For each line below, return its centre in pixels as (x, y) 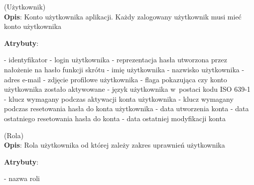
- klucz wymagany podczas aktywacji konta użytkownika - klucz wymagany (119, 98)
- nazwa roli (22, 178)
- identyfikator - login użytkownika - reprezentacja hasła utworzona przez (116, 60)
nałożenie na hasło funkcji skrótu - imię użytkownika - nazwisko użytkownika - (124, 69)
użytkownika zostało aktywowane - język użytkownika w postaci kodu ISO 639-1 (127, 89)
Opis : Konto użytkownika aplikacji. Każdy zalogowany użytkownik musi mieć (123, 16)
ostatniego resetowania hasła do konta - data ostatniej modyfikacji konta (115, 118)
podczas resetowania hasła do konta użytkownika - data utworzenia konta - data (127, 108)
